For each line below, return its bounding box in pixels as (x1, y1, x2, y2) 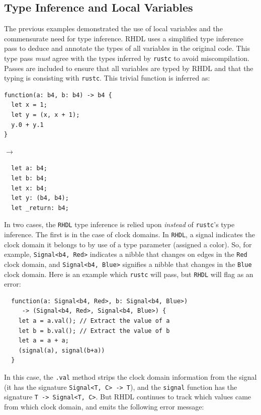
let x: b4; (11, 184, 47, 192)
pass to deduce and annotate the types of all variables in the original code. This (4, 43, 250, 53)
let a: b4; (11, 165, 47, 172)
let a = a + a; (18, 337, 69, 344)
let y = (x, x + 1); (11, 111, 80, 119)
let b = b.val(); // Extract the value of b (18, 327, 170, 334)
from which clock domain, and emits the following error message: (4, 401, 204, 412)
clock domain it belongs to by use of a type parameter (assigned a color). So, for (4, 239, 252, 249)
